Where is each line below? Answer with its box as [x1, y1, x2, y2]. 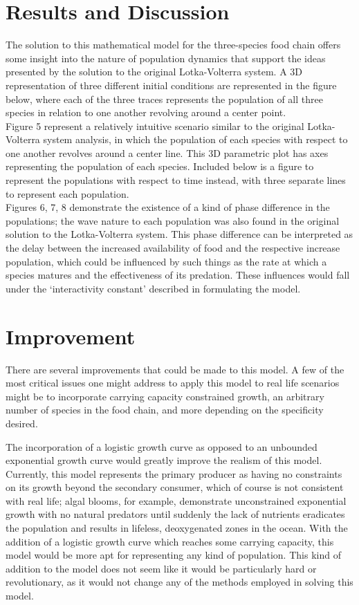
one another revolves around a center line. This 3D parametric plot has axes [6, 145, 329, 160]
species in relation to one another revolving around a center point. [6, 105, 286, 120]
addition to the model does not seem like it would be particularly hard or [6, 561, 317, 575]
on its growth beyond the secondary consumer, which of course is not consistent [6, 480, 344, 494]
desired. [6, 416, 38, 430]
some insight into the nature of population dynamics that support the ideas [6, 50, 326, 65]
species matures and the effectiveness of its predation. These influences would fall [6, 268, 350, 282]
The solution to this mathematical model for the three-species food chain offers [6, 37, 341, 52]
